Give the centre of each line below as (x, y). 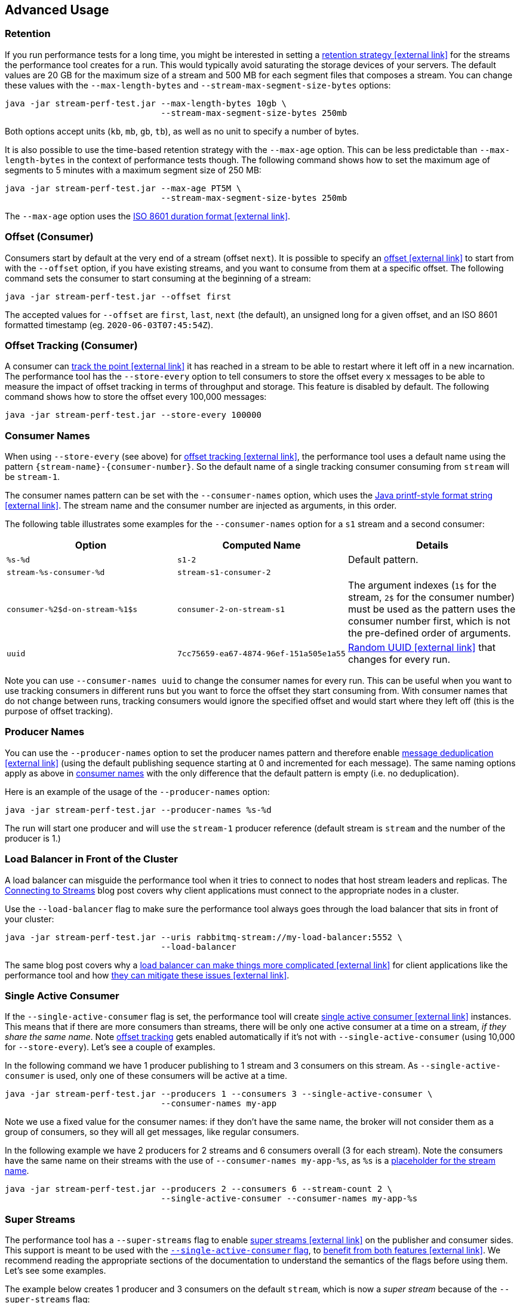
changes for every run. (399, 660)
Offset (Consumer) (49, 237)
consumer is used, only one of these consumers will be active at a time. (146, 1076)
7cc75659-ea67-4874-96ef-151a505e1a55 (261, 653)
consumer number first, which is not (429, 621)
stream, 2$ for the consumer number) (431, 597)
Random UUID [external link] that (422, 648)
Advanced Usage (57, 10)
